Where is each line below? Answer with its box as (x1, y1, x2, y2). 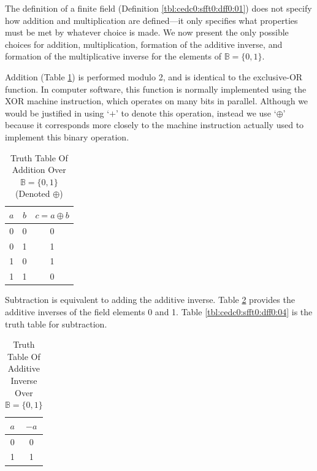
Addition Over (12, 163, 66, 176)
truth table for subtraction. (5, 317, 107, 330)
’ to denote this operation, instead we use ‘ (116, 106, 277, 119)
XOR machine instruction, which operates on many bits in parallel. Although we (5, 94, 308, 107)
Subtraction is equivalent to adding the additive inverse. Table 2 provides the (5, 293, 295, 306)
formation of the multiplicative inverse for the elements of (5, 50, 221, 63)
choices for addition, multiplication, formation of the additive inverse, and (5, 37, 283, 50)
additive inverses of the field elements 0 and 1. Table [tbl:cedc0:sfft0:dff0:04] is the (5, 305, 313, 318)
